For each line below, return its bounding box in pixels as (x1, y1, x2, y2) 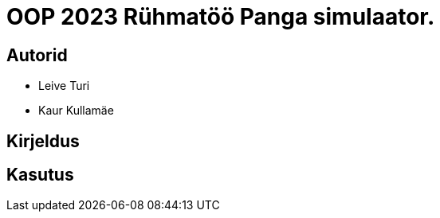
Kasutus (6, 165, 74, 185)
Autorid (6, 45, 68, 65)
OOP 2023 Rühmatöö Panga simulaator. (6, 3, 435, 30)
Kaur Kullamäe (38, 103, 114, 118)
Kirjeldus (6, 130, 80, 151)
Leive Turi (38, 79, 90, 93)
